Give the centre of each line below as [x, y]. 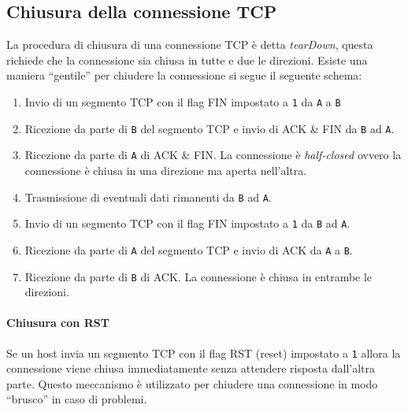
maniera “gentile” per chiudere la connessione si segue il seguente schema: [184, 75]
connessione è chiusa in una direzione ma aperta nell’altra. [166, 170]
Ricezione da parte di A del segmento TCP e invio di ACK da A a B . [189, 249]
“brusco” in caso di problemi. [77, 399]
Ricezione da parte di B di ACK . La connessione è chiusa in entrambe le [198, 276]
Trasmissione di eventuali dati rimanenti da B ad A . [148, 197]
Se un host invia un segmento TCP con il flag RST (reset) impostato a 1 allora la [204, 353]
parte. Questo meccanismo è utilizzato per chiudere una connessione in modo [192, 383]
